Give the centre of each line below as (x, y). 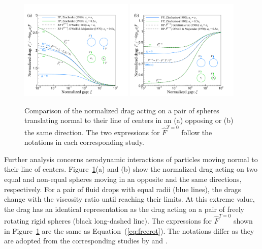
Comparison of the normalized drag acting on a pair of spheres (122, 110)
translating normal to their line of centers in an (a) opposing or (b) (129, 120)
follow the (197, 132)
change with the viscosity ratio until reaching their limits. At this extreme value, (129, 199)
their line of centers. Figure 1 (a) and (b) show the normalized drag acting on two (131, 169)
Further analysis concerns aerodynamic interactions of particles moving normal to (131, 159)
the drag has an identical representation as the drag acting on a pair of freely (124, 209)
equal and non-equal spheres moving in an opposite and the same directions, (123, 179)
